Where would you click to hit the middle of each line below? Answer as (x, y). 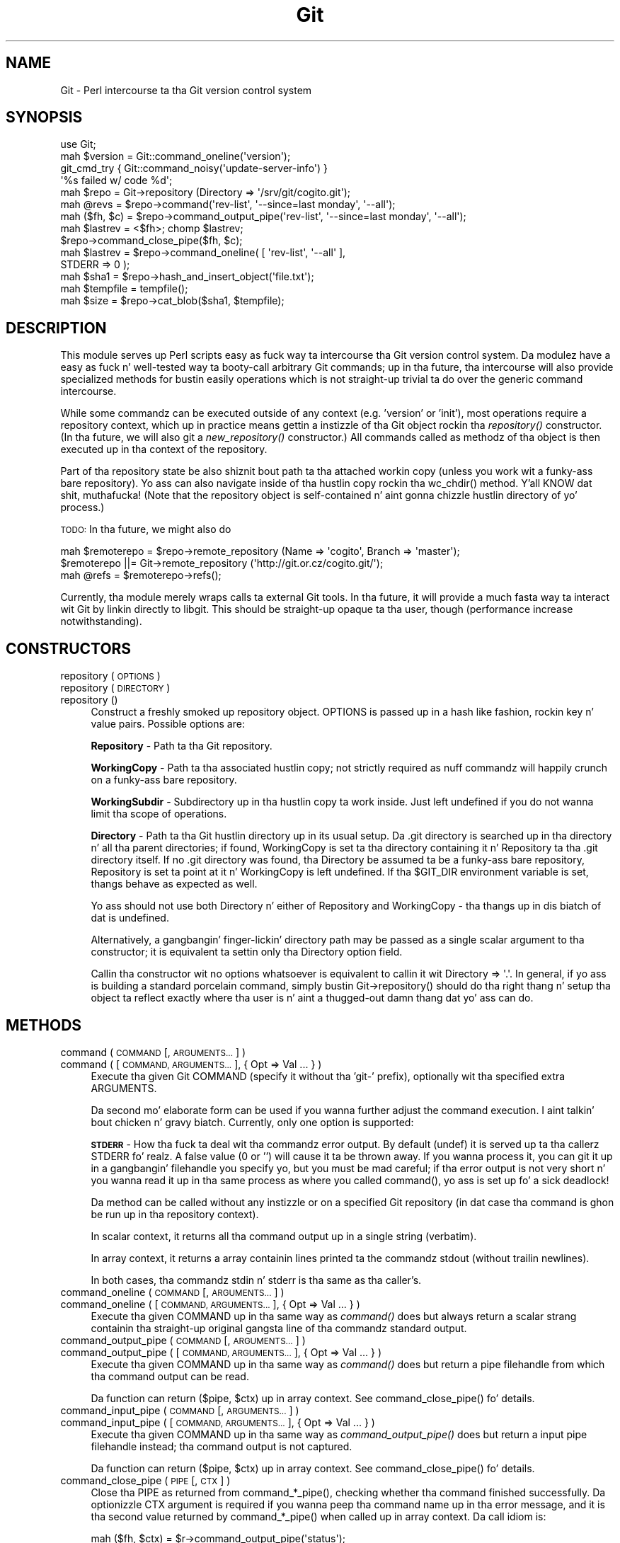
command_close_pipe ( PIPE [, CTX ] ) (145, 1480)
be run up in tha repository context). (175, 1214)
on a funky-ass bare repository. (164, 780)
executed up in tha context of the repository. (164, 449)
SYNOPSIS (44, 117)
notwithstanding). (101, 621)
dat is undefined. (130, 918)
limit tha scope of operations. (159, 814)
